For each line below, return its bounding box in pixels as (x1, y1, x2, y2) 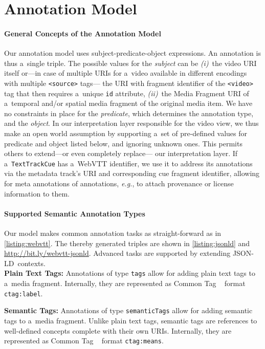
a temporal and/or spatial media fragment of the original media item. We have (4, 98, 253, 108)
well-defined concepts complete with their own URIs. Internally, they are (4, 325, 232, 336)
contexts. (17, 257, 46, 268)
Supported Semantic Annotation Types (4, 208, 145, 219)
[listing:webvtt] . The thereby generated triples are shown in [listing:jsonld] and (4, 237, 250, 248)
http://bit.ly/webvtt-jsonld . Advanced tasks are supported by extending (4, 248, 231, 258)
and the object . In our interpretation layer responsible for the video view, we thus (4, 118, 259, 128)
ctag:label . (4, 288, 43, 298)
